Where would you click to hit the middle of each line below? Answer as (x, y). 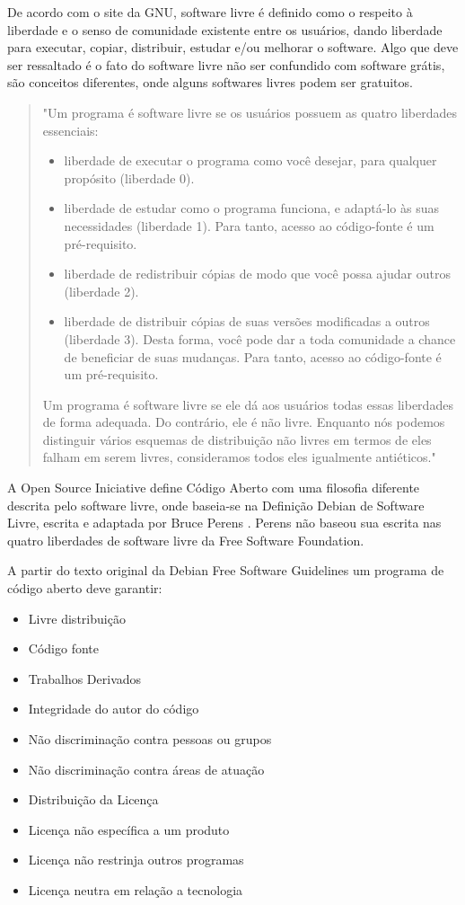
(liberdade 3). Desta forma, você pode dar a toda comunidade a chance (260, 338)
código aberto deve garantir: (85, 588)
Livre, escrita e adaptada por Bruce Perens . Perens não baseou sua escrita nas (224, 523)
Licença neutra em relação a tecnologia (136, 889)
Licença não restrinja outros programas (136, 860)
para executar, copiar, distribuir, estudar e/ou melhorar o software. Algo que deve (233, 47)
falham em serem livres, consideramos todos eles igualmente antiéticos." (239, 457)
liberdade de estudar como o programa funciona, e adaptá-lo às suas (251, 208)
